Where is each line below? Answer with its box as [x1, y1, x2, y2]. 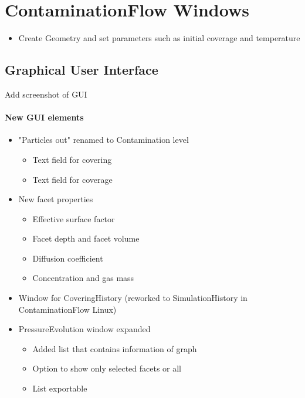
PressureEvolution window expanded [18, 323, 151, 335]
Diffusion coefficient [32, 252, 103, 264]
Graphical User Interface [5, 61, 158, 79]
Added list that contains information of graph [32, 342, 197, 354]
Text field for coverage [32, 173, 113, 185]
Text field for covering [32, 153, 112, 165]
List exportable [32, 382, 87, 394]
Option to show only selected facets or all [32, 362, 182, 374]
